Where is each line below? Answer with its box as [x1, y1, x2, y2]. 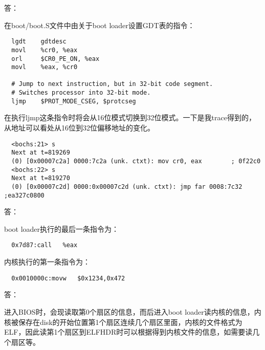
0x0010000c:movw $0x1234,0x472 [11, 274, 125, 282]
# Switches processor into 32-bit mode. [11, 89, 151, 97]
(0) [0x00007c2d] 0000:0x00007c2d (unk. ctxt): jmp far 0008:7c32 [11, 183, 242, 190]
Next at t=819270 [11, 174, 70, 182]
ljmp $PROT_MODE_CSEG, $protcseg [11, 97, 136, 105]
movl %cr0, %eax [11, 46, 78, 54]
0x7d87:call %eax [11, 242, 78, 249]
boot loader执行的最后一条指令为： [4, 223, 119, 234]
